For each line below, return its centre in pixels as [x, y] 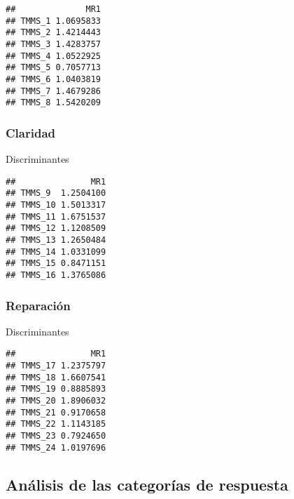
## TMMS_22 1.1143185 [56, 424]
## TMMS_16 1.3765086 [56, 275]
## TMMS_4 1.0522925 [54, 56]
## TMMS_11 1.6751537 [56, 217]
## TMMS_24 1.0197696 [56, 447]
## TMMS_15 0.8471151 [56, 264]
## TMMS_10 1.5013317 [56, 205]
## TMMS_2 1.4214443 [54, 33]
